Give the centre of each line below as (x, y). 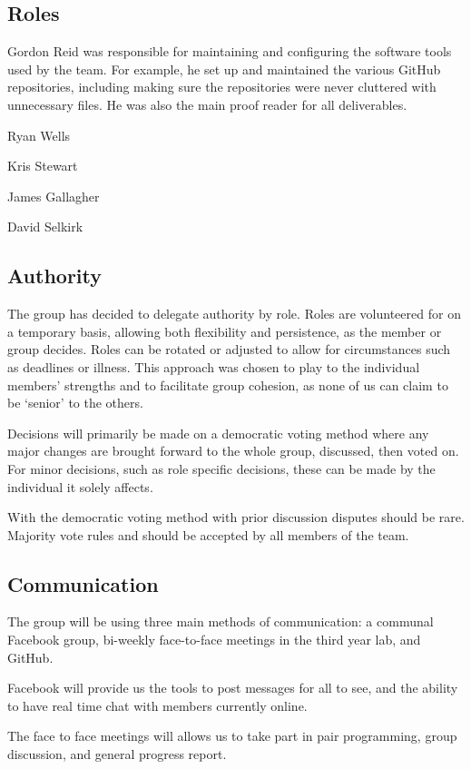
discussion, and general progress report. (117, 754)
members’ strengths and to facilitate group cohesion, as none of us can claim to (228, 384)
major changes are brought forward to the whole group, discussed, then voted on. (233, 451)
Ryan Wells (39, 135)
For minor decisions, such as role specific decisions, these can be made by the (221, 468)
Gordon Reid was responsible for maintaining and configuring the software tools (230, 51)
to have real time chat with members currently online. (157, 705)
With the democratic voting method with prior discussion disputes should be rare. (236, 517)
